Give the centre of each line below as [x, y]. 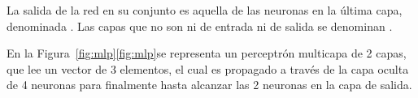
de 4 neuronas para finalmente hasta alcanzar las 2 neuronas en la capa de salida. [209, 85]
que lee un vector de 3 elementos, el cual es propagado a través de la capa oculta [208, 68]
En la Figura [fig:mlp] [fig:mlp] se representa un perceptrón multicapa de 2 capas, [207, 53]
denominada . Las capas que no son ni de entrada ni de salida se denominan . [200, 26]
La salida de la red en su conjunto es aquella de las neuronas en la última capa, [205, 10]
